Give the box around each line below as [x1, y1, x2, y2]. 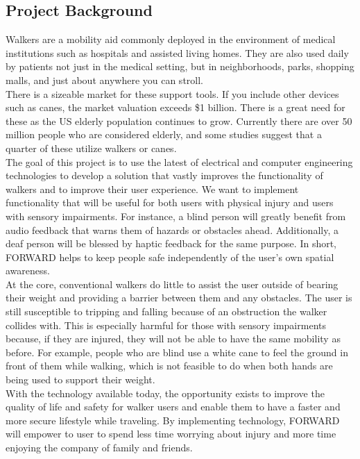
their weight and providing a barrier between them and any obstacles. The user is [6, 290, 352, 305]
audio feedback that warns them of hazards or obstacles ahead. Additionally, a [6, 222, 338, 237]
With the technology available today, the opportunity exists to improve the [6, 385, 325, 400]
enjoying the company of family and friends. [6, 440, 193, 455]
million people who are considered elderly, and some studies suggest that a [6, 127, 322, 142]
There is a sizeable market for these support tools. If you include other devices [6, 86, 339, 101]
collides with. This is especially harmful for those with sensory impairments [6, 317, 326, 332]
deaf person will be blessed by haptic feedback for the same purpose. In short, [6, 236, 337, 251]
